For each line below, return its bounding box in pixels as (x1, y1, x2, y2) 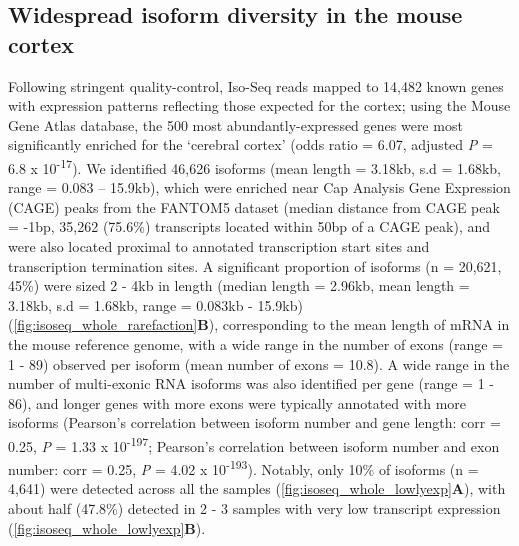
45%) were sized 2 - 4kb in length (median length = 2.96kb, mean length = (8, 275, 470, 296)
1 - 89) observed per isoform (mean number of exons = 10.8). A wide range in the (8, 353, 510, 374)
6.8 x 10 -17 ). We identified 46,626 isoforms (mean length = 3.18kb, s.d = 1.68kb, (8, 154, 502, 178)
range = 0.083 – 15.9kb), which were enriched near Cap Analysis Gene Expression (8, 177, 511, 198)
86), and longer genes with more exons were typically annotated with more (8, 392, 467, 413)
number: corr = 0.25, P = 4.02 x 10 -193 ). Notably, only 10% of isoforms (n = (8, 456, 479, 479)
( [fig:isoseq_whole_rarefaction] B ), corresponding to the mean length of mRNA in (8, 314, 510, 335)
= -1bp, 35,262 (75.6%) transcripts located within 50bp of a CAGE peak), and (8, 216, 491, 237)
